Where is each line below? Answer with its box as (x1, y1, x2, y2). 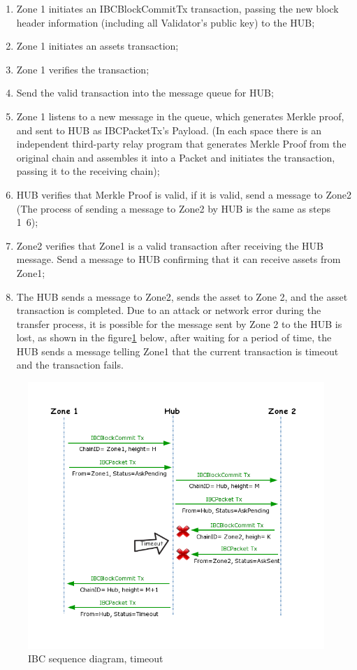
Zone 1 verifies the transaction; (16, 62, 150, 76)
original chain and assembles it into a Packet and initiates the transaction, (16, 150, 335, 164)
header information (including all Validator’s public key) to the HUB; (16, 15, 315, 29)
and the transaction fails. (16, 357, 124, 372)
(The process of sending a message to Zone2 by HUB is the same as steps (16, 201, 331, 215)
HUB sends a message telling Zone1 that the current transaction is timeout (16, 343, 339, 358)
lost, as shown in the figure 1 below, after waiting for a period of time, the (16, 330, 332, 345)
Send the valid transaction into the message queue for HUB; (16, 85, 274, 100)
